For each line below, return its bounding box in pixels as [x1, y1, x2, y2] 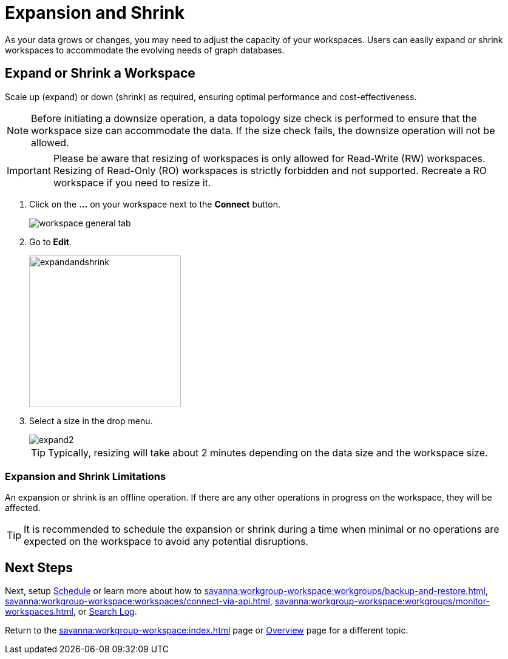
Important [7, 164, 51, 177]
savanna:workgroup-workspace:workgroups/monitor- [274, 596, 490, 607]
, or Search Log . [73, 606, 137, 617]
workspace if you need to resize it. [53, 176, 211, 189]
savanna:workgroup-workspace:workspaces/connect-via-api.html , [5, 596, 273, 607]
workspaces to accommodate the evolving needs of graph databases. [5, 44, 285, 55]
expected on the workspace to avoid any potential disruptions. [24, 535, 308, 548]
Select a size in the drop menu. [29, 415, 153, 426]
